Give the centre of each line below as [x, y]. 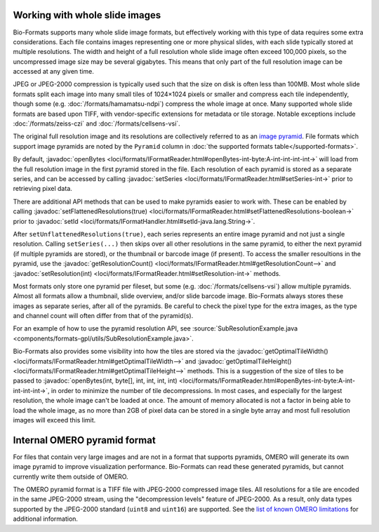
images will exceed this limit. [54, 420]
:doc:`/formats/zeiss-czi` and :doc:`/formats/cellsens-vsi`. [97, 124]
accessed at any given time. [53, 72]
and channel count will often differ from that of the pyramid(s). [103, 316]
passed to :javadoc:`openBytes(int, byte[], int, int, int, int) [95, 381]
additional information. [46, 519]
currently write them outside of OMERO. [71, 477]
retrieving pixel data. [43, 189]
